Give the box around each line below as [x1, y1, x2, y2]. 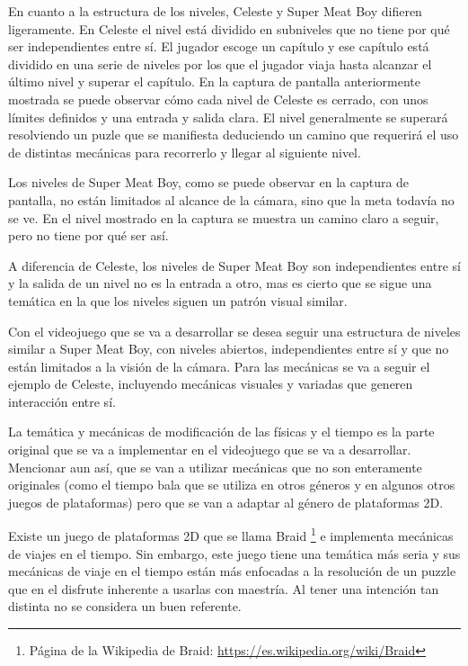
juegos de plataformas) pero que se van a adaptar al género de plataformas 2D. [8, 492, 444, 511]
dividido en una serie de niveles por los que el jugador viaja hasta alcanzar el [8, 54, 432, 73]
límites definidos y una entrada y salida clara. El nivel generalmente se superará [8, 107, 448, 126]
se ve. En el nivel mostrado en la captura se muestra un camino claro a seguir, [8, 208, 439, 227]
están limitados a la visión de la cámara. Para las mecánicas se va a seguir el [8, 356, 430, 375]
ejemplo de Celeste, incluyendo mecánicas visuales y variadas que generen [8, 374, 413, 393]
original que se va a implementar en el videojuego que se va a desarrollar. [8, 440, 411, 459]
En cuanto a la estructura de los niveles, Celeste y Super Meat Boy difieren [8, 2, 422, 20]
